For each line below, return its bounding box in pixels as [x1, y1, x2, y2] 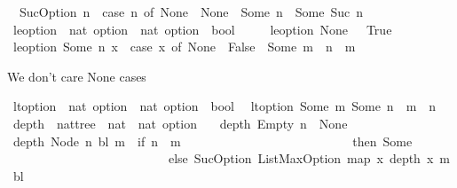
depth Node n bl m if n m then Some [12, 131, 413, 150]
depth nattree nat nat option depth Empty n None [12, 114, 348, 132]
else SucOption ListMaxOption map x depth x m [168, 149, 450, 168]
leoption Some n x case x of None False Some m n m [12, 37, 356, 56]
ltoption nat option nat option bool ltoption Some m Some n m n [12, 97, 437, 115]
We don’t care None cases [7, 67, 146, 85]
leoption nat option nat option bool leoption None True [12, 20, 392, 38]
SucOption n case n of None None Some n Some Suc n [19, 3, 364, 20]
